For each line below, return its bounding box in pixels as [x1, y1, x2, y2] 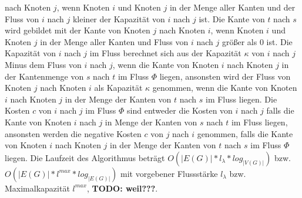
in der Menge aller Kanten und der [169, 1, 296, 13]
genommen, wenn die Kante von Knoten [152, 81, 297, 94]
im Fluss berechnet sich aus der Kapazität [89, 47, 241, 59]
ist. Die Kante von [199, 12, 265, 25]
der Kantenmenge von [5, 70, 84, 82]
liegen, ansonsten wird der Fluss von [159, 70, 291, 82]
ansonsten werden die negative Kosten [5, 127, 142, 139]
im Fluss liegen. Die [206, 93, 277, 105]
